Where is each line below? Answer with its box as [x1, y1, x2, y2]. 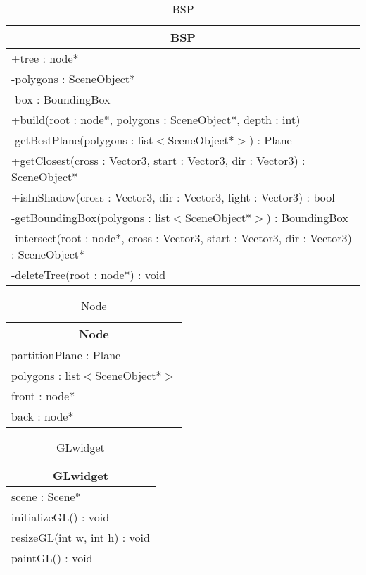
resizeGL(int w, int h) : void [11, 529, 150, 545]
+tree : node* [11, 50, 79, 66]
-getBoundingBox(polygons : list [11, 209, 170, 225]
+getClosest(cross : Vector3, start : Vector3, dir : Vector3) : [11, 152, 305, 168]
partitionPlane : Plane [11, 347, 121, 363]
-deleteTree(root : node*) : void [11, 266, 166, 283]
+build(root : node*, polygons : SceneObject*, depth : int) [11, 111, 301, 128]
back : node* [11, 408, 74, 424]
